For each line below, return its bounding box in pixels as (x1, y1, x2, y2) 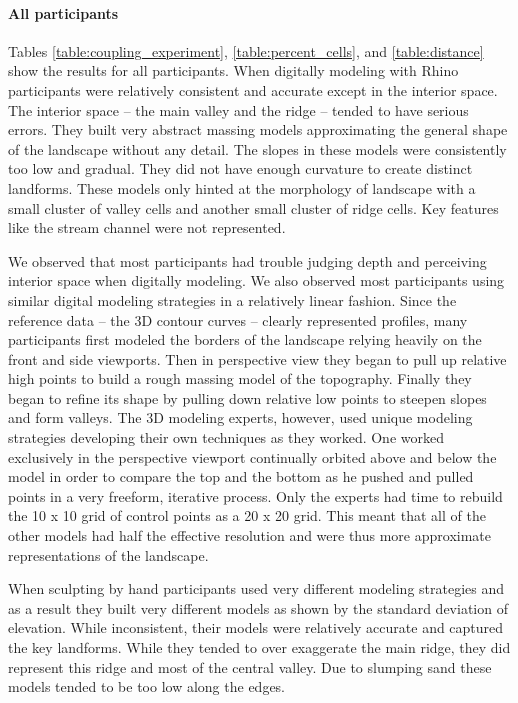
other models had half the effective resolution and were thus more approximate (8, 525, 492, 546)
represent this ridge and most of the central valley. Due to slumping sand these (8, 656, 492, 677)
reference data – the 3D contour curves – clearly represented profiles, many (8, 309, 468, 330)
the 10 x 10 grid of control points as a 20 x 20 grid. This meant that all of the (8, 505, 486, 526)
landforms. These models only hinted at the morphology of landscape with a (8, 177, 476, 198)
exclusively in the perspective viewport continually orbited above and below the (8, 446, 497, 467)
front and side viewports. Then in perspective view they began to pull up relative (8, 348, 507, 369)
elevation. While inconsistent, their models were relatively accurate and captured (8, 617, 504, 638)
